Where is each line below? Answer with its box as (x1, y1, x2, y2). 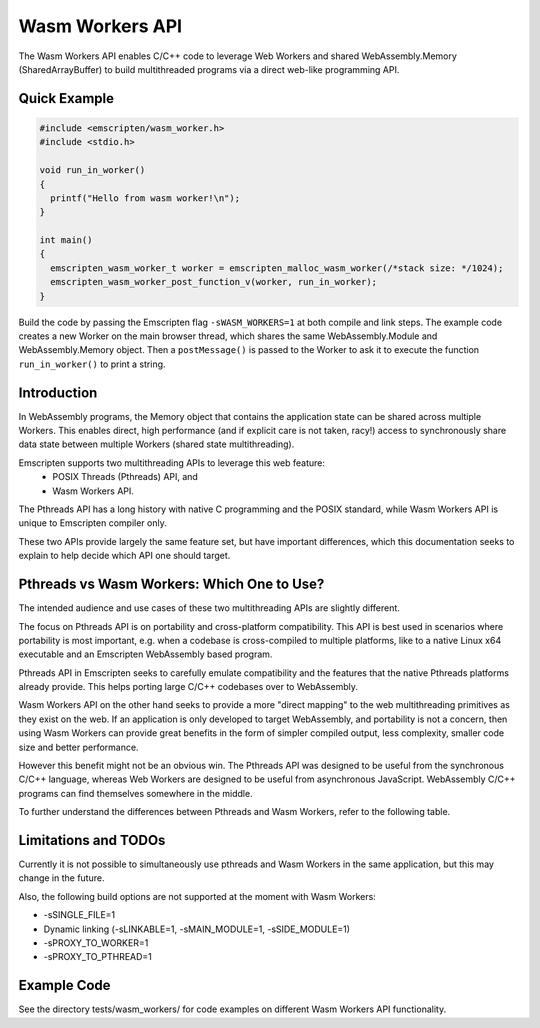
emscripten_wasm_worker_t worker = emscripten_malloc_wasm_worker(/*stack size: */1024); (50, 262, 504, 274)
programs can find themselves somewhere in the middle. (18, 787, 254, 799)
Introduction (18, 384, 98, 401)
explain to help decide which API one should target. (18, 550, 231, 562)
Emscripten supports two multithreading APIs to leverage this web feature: (18, 456, 325, 469)
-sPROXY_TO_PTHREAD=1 (43, 951, 152, 963)
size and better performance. (18, 741, 139, 753)
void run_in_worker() (39, 165, 146, 176)
